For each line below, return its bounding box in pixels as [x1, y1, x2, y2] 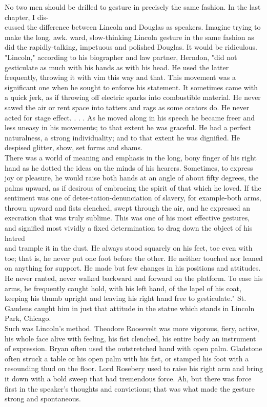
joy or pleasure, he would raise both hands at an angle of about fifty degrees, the [5, 172, 259, 183]
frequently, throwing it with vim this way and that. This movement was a [5, 72, 236, 83]
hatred [5, 232, 25, 243]
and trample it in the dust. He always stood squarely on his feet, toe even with [5, 242, 253, 253]
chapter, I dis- [5, 11, 49, 22]
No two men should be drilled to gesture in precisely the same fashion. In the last [5, 2, 261, 12]
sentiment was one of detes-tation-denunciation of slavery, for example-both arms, [5, 192, 261, 203]
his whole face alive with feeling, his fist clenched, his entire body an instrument [5, 333, 256, 343]
